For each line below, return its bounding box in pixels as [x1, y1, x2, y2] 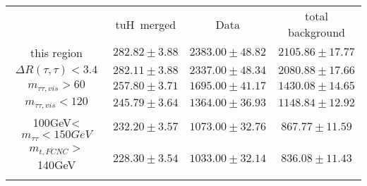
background [288, 24, 345, 40]
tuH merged [115, 15, 176, 32]
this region [30, 44, 83, 61]
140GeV [37, 156, 76, 173]
